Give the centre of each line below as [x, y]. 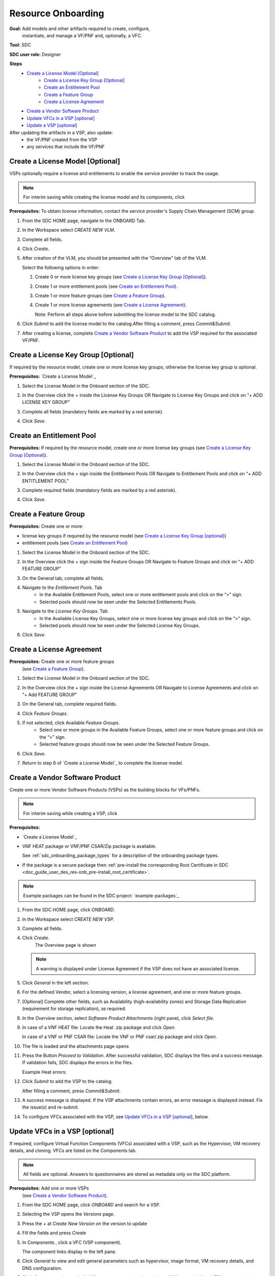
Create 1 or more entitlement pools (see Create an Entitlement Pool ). [106, 286]
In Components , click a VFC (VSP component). [72, 1242]
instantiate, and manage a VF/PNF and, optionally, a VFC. [82, 35]
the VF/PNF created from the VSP [62, 140]
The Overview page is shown [65, 945]
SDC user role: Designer [35, 54]
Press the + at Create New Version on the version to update [85, 1223]
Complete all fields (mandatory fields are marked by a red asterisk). [93, 411]
